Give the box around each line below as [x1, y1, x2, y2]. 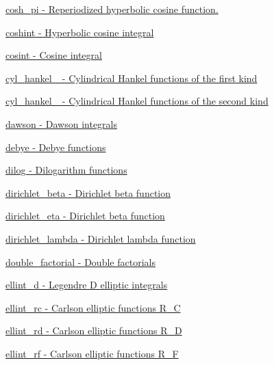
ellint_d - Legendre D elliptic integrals [5, 278, 168, 292]
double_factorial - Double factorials [5, 254, 155, 269]
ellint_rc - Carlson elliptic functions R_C [5, 300, 181, 314]
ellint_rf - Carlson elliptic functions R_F [5, 346, 179, 360]
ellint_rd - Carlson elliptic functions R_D [5, 323, 182, 338]
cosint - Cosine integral [5, 48, 102, 62]
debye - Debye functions [5, 139, 106, 154]
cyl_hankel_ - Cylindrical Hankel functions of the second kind [5, 94, 269, 108]
